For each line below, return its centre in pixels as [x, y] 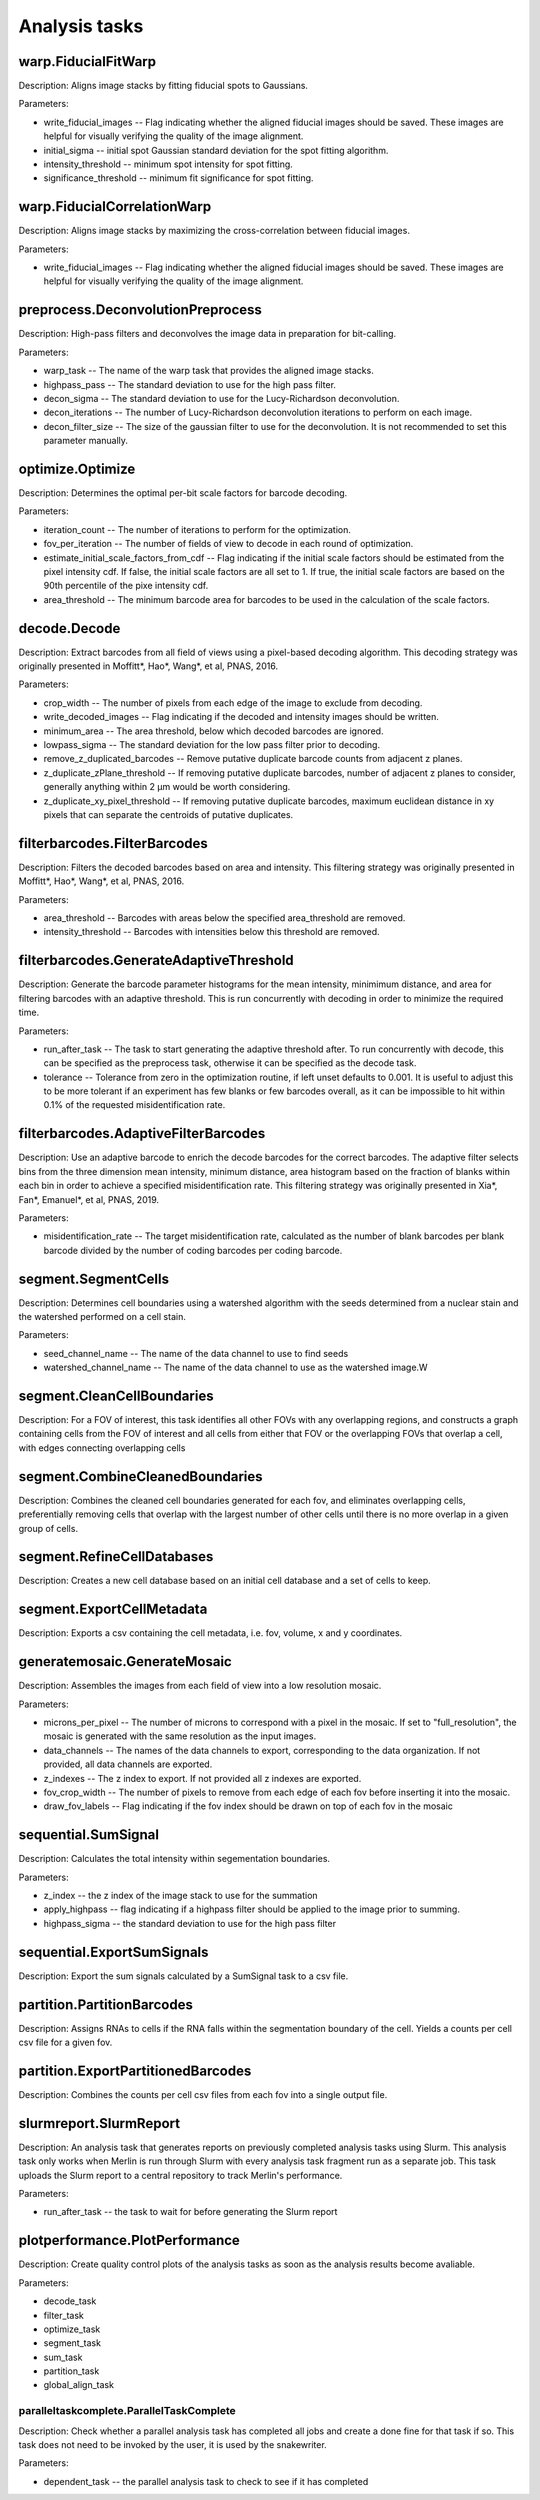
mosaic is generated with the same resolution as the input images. [180, 1736]
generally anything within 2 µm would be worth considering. [167, 787]
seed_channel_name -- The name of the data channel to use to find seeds [196, 1353]
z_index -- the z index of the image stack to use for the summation [181, 1896]
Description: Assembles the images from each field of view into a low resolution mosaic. [200, 1686]
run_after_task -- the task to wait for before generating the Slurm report [190, 2212]
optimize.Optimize [77, 468]
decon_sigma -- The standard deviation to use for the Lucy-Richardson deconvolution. [221, 398]
